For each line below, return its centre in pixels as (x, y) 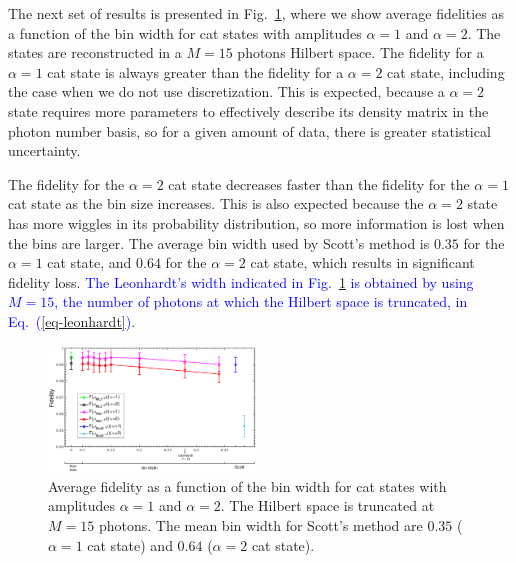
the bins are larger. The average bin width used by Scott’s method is (219, 242)
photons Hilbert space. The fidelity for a (360, 52)
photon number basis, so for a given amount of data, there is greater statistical (249, 130)
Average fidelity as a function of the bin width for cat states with (247, 485)
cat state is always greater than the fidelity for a (195, 71)
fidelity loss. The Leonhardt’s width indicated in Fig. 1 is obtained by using (241, 281)
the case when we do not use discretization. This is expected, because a (226, 91)
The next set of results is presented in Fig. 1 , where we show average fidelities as (256, 13)
